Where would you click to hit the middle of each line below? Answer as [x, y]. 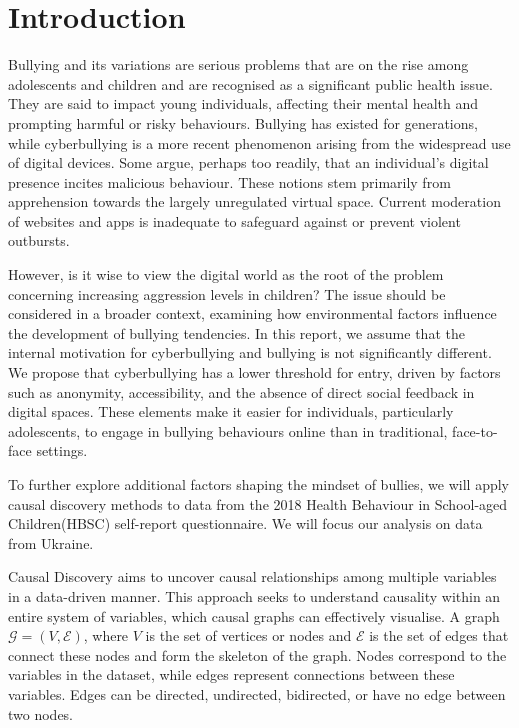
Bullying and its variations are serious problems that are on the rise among [238, 64]
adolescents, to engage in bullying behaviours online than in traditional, [228, 430]
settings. [62, 450]
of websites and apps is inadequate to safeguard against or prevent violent [234, 220]
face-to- [475, 430]
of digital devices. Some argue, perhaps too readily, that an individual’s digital [248, 162]
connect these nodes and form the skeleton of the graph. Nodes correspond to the [257, 654]
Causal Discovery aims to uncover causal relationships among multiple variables [252, 576]
